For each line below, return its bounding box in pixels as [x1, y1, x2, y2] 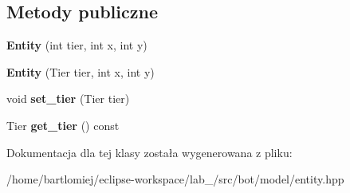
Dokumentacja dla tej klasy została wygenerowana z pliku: [6, 144, 293, 160]
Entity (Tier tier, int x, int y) [6, 63, 155, 80]
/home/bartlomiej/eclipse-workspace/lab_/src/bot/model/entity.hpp [6, 171, 344, 187]
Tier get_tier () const [6, 116, 120, 133]
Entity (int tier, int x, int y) [6, 37, 147, 53]
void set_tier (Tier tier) [6, 90, 130, 107]
